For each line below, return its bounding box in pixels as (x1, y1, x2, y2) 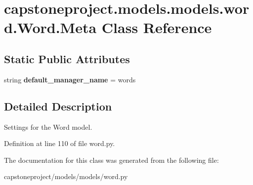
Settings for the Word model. (4, 121, 92, 132)
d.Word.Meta (4, 17, 97, 37)
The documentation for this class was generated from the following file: (4, 154, 219, 165)
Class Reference (101, 17, 212, 37)
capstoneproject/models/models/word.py (4, 171, 128, 182)
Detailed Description (4, 98, 112, 113)
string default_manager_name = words (4, 74, 136, 84)
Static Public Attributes (4, 51, 130, 66)
